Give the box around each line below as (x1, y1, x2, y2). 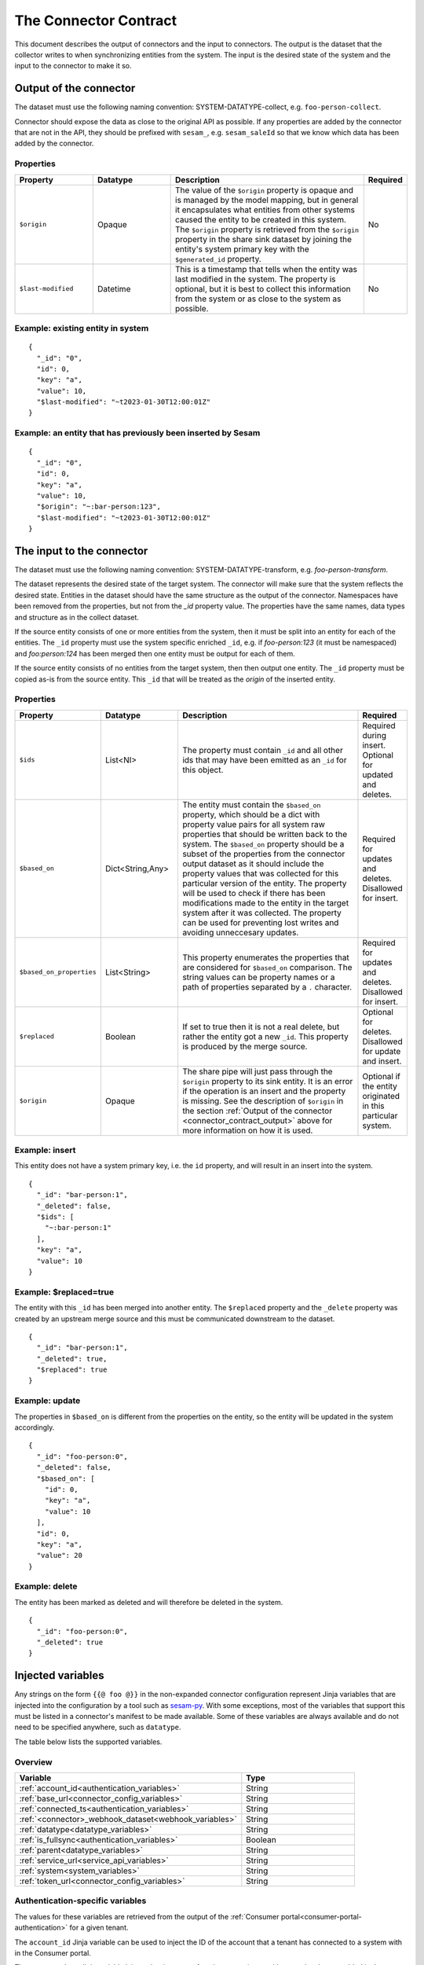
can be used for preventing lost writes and (181, 916, 339, 927)
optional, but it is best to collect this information (175, 283, 351, 294)
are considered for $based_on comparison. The (181, 961, 353, 972)
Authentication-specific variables (14, 1895, 147, 1906)
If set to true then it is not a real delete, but (181, 1021, 340, 1032)
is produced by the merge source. (181, 1041, 308, 1052)
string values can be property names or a (181, 971, 335, 982)
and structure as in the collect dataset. (14, 612, 139, 622)
